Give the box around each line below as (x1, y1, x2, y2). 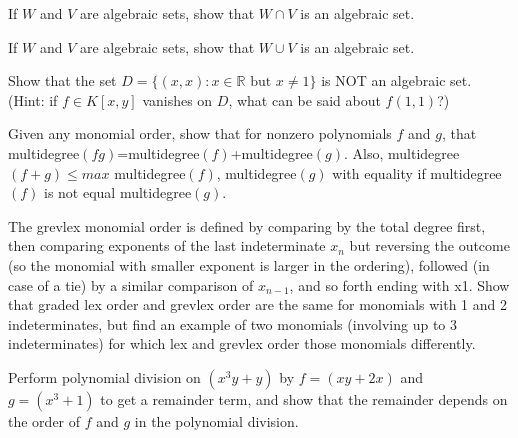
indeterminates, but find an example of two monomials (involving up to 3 (8, 313, 457, 334)
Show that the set (8, 70, 117, 91)
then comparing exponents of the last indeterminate (8, 235, 326, 256)
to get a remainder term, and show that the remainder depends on (100, 388, 508, 409)
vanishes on (142, 89, 213, 110)
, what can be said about (228, 89, 381, 110)
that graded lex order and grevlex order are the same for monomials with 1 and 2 (8, 294, 508, 315)
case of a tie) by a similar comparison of (8, 274, 254, 295)
